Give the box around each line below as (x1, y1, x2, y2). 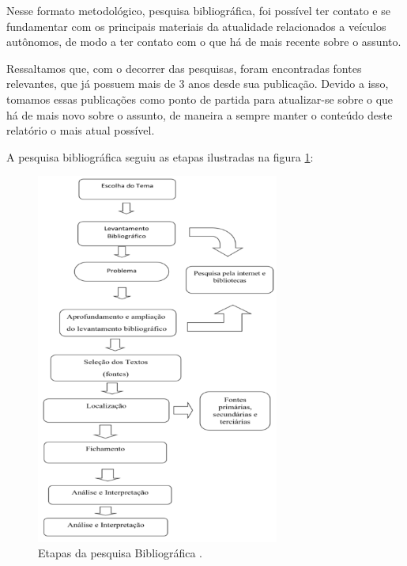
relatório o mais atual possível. (6, 122, 155, 139)
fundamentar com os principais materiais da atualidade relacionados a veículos (6, 17, 386, 34)
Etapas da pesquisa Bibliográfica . (38, 545, 202, 561)
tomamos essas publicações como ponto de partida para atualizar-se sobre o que (6, 90, 394, 107)
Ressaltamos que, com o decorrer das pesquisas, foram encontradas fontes (6, 59, 362, 76)
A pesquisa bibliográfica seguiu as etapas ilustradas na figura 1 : (6, 148, 314, 165)
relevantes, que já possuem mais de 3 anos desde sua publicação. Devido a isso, (6, 75, 389, 92)
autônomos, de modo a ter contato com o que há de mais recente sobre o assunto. (6, 33, 401, 50)
